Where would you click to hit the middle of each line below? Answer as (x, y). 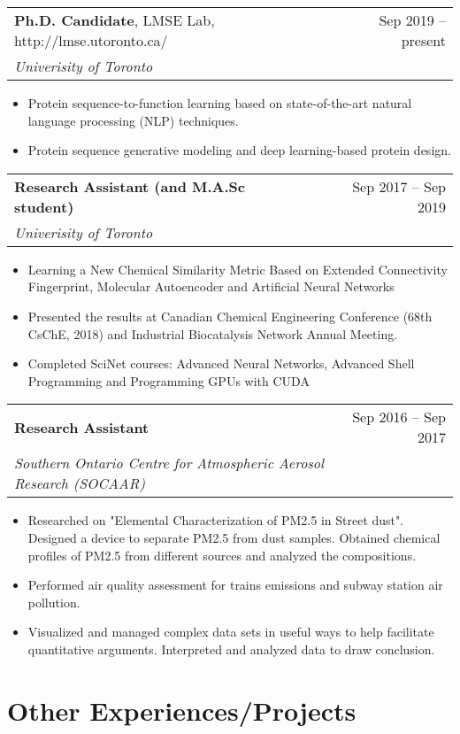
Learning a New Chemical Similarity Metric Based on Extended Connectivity (238, 269)
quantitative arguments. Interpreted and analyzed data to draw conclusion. (231, 649)
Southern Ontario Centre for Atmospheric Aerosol (169, 463)
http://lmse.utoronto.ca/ (91, 40)
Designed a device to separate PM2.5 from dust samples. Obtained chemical (234, 537)
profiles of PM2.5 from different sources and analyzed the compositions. (222, 555)
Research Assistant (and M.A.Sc (130, 186)
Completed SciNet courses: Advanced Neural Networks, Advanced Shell (221, 363)
